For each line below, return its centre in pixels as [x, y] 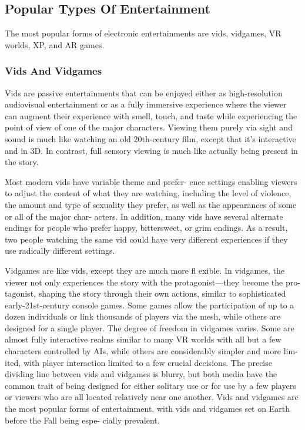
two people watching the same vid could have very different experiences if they [146, 239]
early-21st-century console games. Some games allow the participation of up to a [150, 305]
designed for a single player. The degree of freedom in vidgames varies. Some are [150, 327]
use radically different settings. [60, 251]
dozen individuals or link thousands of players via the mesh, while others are [143, 316]
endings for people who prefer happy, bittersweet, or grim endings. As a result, [146, 228]
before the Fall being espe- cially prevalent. [82, 420]
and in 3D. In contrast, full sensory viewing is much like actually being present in [151, 150]
